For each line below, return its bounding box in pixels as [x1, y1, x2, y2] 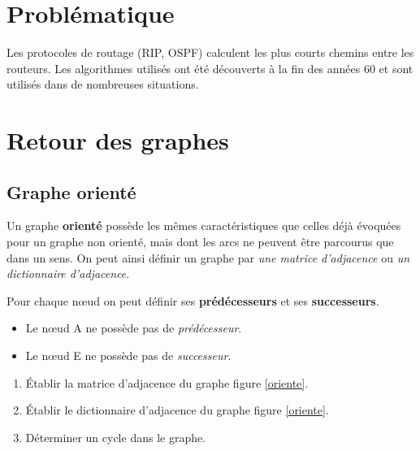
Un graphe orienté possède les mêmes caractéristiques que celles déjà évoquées [6, 217, 401, 234]
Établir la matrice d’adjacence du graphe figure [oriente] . [25, 374, 309, 391]
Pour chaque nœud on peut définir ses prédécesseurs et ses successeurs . [6, 292, 379, 309]
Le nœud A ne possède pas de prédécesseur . [25, 319, 242, 336]
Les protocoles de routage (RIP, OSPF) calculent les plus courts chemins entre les [6, 44, 414, 61]
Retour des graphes [6, 124, 229, 157]
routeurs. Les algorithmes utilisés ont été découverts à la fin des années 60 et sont [6, 59, 414, 76]
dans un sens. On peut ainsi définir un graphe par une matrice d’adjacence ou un [6, 249, 410, 266]
